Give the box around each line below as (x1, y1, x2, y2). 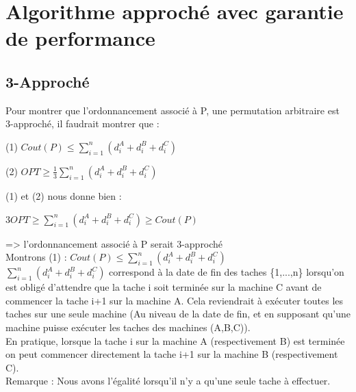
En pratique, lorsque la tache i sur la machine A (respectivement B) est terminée (5, 333, 345, 348)
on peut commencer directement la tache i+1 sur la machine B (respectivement (5, 347, 338, 361)
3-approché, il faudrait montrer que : (5, 116, 160, 131)
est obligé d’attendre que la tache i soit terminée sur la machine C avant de (5, 280, 322, 294)
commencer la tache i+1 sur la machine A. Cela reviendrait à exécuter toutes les (5, 293, 344, 307)
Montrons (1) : (5, 250, 67, 264)
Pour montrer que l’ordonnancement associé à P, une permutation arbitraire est (5, 103, 340, 117)
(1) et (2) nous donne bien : (5, 188, 122, 202)
